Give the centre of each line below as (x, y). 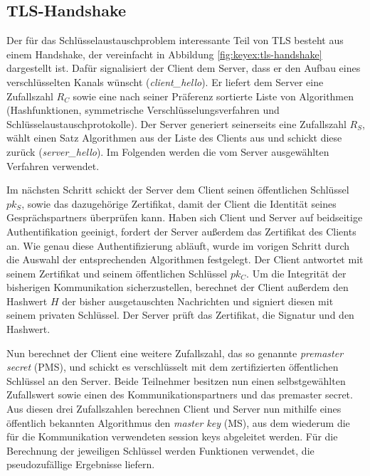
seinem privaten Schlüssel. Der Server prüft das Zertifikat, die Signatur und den (180, 315)
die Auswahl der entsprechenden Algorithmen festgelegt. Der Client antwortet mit (185, 259)
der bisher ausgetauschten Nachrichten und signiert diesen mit (198, 301)
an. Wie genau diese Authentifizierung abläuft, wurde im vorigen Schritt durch (178, 245)
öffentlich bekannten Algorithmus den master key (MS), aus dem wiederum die (178, 422)
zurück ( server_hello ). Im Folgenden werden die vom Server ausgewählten (168, 151)
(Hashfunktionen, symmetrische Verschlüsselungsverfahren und (143, 110)
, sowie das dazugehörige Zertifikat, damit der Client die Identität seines (179, 203)
